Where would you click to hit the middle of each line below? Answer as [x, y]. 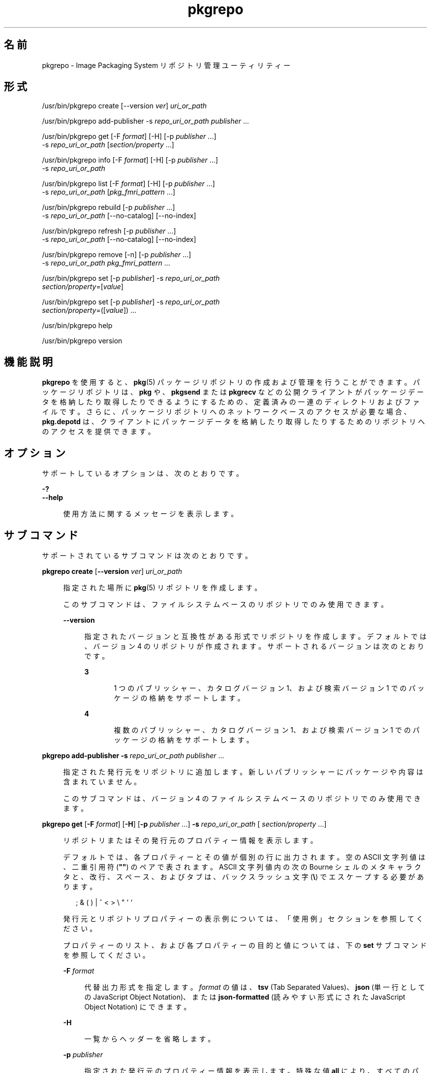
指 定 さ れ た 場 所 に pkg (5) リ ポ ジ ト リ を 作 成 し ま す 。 [162, 587]
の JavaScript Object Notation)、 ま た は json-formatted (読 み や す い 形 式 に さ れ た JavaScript [245, 997]
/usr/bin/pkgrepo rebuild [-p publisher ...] [108, 207]
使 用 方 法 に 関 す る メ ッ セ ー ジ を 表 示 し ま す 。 [151, 514]
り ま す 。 [80, 886]
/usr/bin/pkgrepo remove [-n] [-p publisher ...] [117, 255]
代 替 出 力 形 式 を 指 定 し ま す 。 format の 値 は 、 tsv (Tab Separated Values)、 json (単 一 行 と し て [255, 987]
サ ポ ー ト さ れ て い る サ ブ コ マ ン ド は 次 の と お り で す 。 [147, 555]
